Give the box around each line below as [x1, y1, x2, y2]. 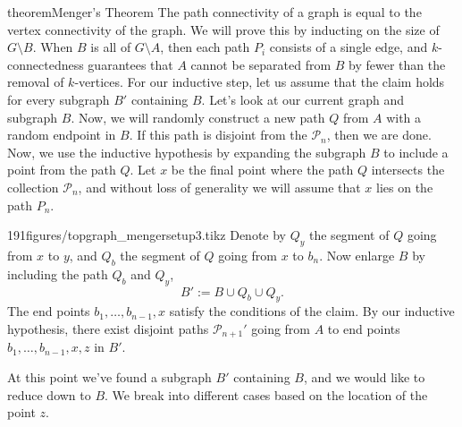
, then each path [160, 38, 250, 56]
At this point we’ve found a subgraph [7, 367, 212, 386]
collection [7, 177, 59, 196]
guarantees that [88, 55, 173, 73]
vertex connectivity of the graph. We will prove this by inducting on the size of [7, 20, 440, 38]
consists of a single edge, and [269, 38, 428, 56]
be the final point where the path [171, 160, 354, 179]
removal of [7, 73, 64, 91]
